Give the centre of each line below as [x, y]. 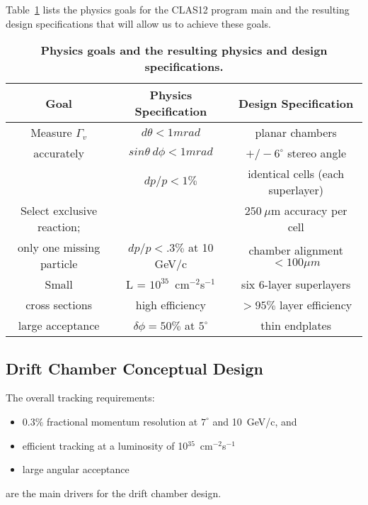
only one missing [59, 248]
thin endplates [296, 326]
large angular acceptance [76, 469]
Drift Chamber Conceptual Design [134, 368]
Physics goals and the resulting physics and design [184, 50]
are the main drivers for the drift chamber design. [114, 493]
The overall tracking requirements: [80, 398]
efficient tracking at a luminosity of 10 [105, 445]
